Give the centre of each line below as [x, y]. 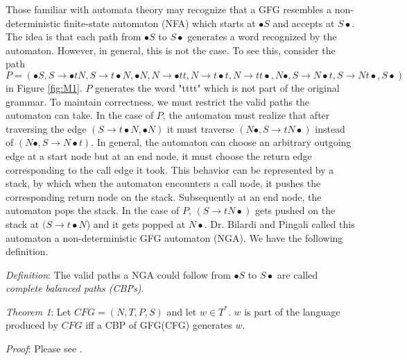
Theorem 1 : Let [38, 311]
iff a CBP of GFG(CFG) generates [159, 325]
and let [182, 311]
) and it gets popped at [136, 223]
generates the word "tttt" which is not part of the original [217, 87]
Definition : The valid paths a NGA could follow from [118, 274]
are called [297, 274]
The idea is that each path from [73, 36]
